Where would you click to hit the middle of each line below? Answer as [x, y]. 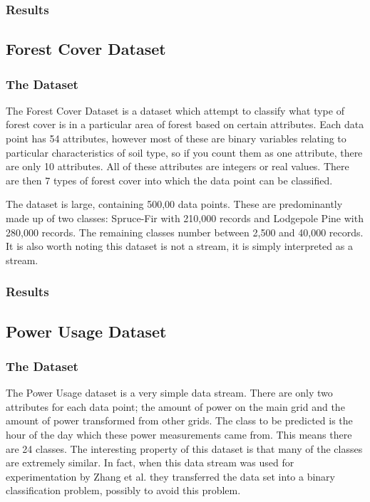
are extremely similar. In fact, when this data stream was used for [150, 462]
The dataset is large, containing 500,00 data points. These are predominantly [174, 204]
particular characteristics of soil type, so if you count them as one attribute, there [184, 152]
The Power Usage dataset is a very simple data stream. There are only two [169, 393]
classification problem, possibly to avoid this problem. [123, 490]
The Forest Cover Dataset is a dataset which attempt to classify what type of [175, 110]
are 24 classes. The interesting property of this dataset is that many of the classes [184, 448]
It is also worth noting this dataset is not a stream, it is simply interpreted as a [179, 246]
